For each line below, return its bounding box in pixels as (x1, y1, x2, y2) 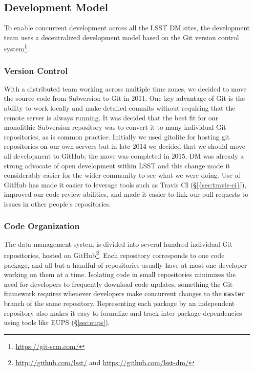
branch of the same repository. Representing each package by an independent (4, 298, 235, 308)
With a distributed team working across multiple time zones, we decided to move (4, 83, 247, 93)
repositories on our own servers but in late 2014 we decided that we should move (4, 141, 246, 151)
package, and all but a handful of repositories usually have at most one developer (4, 259, 247, 270)
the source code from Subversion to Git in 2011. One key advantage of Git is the (4, 93, 245, 103)
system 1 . (4, 42, 29, 54)
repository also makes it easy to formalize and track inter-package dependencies (4, 307, 242, 318)
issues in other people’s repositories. (4, 198, 111, 209)
